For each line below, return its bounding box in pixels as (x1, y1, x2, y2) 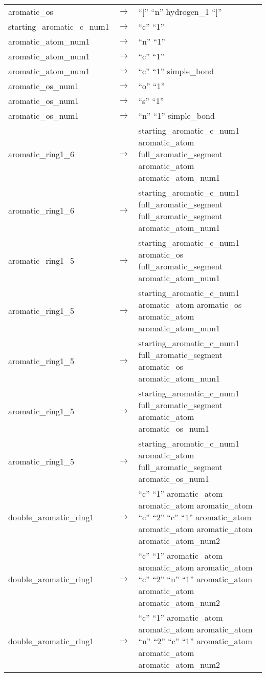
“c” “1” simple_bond (138, 65, 214, 77)
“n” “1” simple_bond (138, 110, 215, 121)
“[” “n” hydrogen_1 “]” (138, 6, 222, 17)
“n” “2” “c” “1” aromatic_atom (138, 635, 253, 647)
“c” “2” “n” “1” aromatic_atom (138, 573, 253, 585)
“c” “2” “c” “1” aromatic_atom (138, 511, 252, 523)
